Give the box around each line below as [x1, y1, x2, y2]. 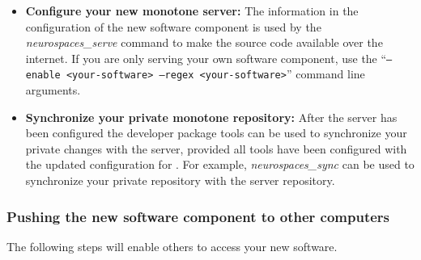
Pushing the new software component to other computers [6, 206, 390, 226]
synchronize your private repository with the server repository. [25, 172, 335, 189]
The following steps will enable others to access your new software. [6, 237, 338, 254]
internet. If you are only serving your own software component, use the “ [25, 49, 387, 66]
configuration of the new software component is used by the [25, 18, 321, 35]
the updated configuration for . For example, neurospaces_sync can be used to [25, 156, 415, 173]
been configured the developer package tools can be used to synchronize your [25, 124, 407, 141]
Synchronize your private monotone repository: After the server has [25, 108, 398, 125]
